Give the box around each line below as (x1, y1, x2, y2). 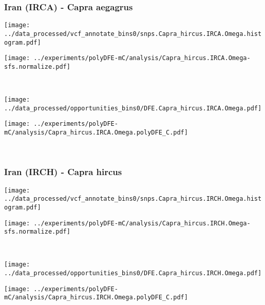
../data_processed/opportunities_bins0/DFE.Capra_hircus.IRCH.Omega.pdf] (4, 270, 262, 277)
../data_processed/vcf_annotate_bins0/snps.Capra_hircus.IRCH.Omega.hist (4, 195, 262, 203)
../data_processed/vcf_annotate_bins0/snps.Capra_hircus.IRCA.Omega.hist (4, 30, 262, 37)
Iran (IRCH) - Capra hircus (4, 165, 122, 178)
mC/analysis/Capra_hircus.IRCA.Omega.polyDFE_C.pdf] (4, 129, 188, 137)
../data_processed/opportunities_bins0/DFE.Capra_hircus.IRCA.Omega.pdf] (4, 104, 262, 112)
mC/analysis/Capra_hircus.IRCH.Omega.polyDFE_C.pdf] (4, 294, 188, 301)
